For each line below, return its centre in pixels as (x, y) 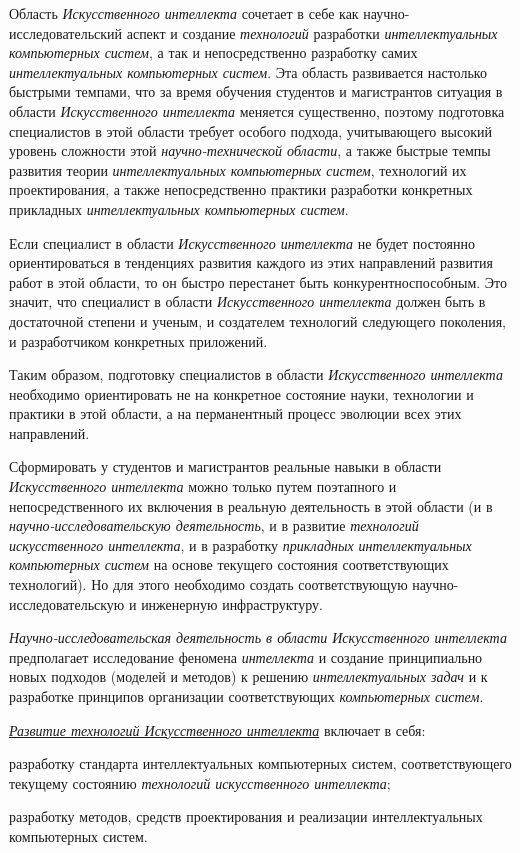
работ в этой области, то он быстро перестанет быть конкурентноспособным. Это (258, 281)
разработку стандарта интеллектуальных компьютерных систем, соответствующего (260, 763)
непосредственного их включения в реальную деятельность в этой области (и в (251, 505)
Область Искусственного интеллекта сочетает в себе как (184, 13)
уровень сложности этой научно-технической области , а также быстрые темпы (250, 150)
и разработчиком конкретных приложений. (138, 340)
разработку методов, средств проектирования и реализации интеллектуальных (246, 816)
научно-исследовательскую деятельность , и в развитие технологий (214, 525)
